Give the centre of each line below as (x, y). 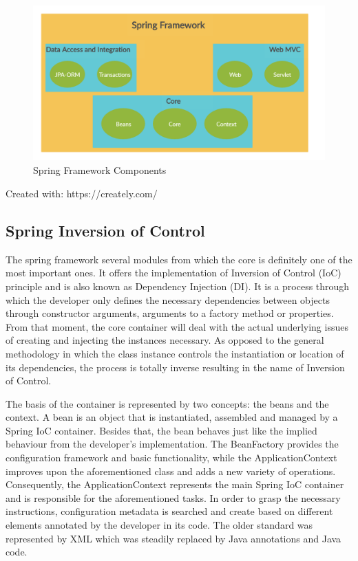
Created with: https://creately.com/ (82, 193)
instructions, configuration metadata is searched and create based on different (169, 511)
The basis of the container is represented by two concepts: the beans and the (167, 403)
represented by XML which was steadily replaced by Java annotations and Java (173, 538)
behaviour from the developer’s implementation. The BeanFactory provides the (172, 444)
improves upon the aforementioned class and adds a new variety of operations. (171, 471)
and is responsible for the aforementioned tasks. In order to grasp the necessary (173, 497)
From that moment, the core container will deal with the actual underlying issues (177, 326)
